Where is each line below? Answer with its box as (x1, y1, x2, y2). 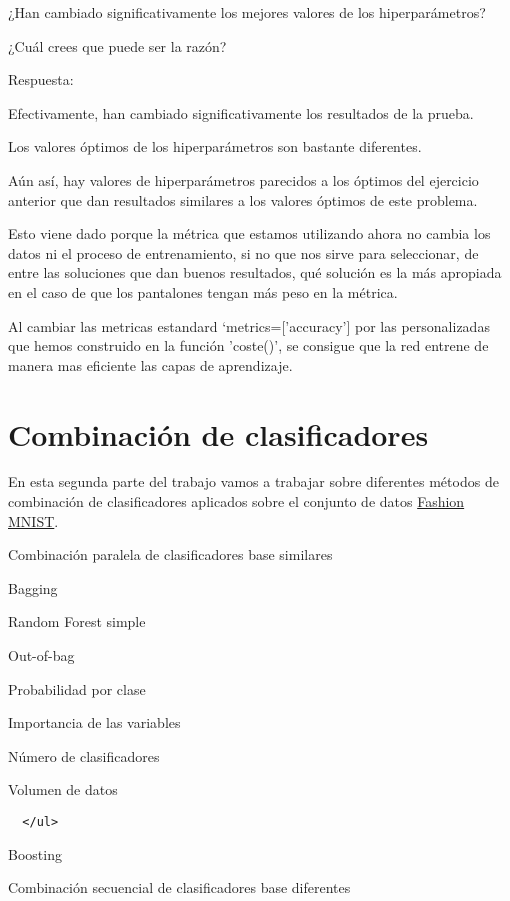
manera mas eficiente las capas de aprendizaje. (8, 354, 293, 375)
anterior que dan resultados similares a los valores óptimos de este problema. (8, 189, 478, 210)
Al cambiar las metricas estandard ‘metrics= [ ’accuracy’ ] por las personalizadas (8, 315, 490, 336)
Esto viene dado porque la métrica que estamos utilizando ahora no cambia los (8, 223, 491, 244)
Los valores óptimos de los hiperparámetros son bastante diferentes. (8, 136, 422, 157)
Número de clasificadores (8, 745, 160, 766)
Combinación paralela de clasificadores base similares (8, 544, 333, 565)
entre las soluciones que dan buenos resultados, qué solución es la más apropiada (8, 262, 502, 283)
